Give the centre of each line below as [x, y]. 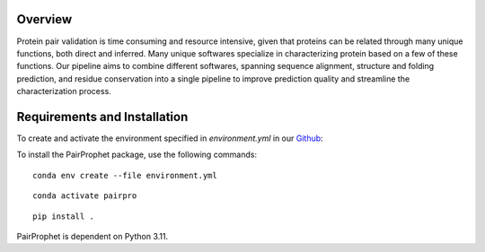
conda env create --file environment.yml [125, 175]
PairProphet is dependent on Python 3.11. [93, 236]
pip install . [63, 216]
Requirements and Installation [102, 117]
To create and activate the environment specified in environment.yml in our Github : [170, 138]
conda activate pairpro [85, 196]
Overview [44, 19]
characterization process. [64, 91]
